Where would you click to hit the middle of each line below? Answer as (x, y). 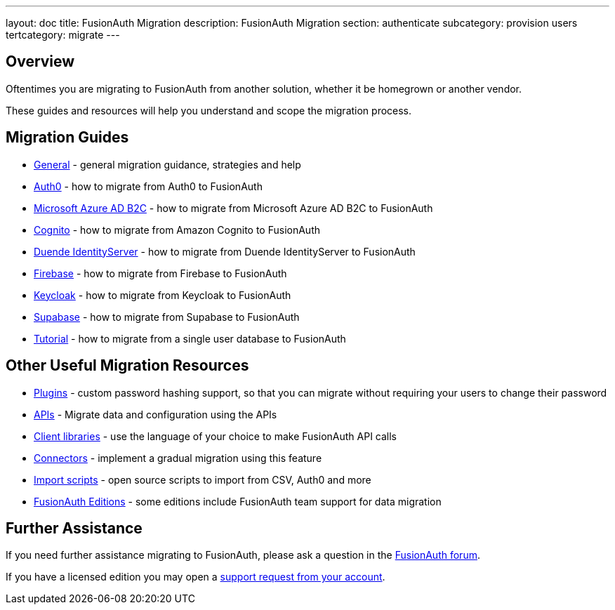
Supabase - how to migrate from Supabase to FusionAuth (167, 317)
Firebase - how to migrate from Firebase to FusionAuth (160, 273)
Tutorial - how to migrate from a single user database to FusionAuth (190, 338)
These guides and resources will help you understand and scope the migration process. (209, 110)
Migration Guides (67, 138)
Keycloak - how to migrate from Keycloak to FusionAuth (163, 295)
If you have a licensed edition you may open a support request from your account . (196, 577)
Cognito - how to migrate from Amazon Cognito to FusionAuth (177, 230)
